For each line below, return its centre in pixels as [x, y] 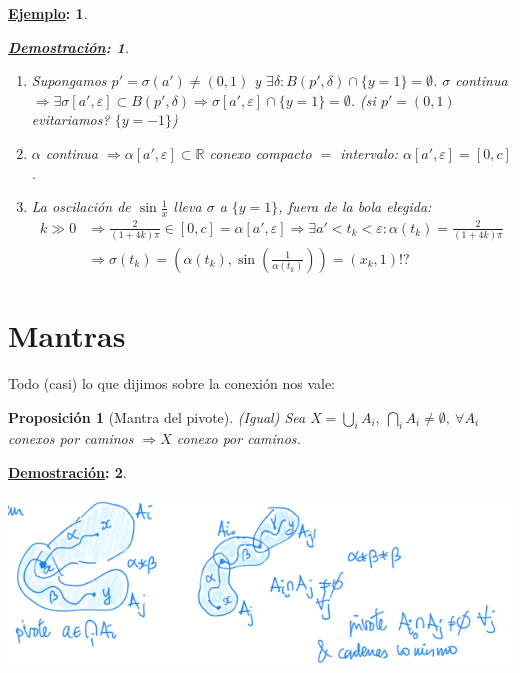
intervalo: [369, 152]
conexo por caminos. [238, 438]
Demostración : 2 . [67, 471]
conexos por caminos [71, 438]
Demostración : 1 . [69, 46]
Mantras [67, 335]
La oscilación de [81, 206]
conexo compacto [260, 152]
